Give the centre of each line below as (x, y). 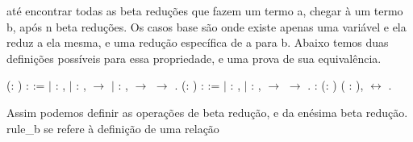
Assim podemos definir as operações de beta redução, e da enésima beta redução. (207, 112)
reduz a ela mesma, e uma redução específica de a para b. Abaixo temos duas (198, 42)
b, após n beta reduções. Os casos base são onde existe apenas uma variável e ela (206, 26)
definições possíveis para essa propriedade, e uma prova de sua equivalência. (194, 58)
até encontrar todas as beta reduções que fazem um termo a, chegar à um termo (205, 10)
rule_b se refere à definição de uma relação (113, 128)
